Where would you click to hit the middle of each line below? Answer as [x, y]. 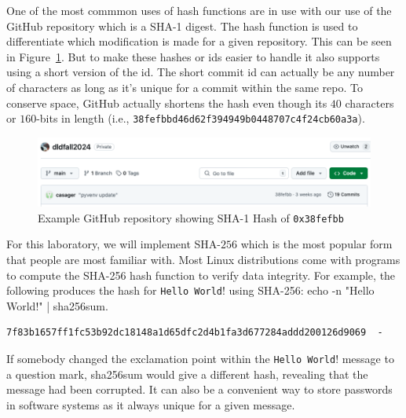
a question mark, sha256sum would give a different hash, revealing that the [187, 374]
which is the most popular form [316, 244]
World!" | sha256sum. [57, 305]
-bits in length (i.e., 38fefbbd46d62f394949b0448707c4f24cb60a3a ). [201, 118]
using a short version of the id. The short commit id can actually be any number [201, 72]
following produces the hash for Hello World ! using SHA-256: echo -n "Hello [190, 290]
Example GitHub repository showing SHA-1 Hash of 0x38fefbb [191, 217]
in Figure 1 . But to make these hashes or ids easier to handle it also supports [193, 56]
